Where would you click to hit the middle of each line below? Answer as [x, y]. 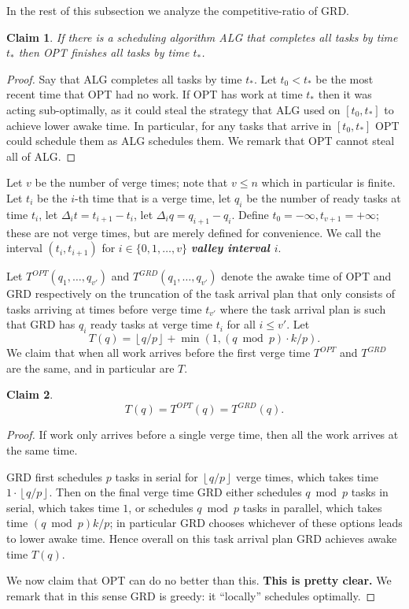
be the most [345, 78]
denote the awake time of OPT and [306, 276]
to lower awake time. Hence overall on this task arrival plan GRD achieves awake [202, 538]
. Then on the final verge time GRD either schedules [175, 492]
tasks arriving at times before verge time [104, 308]
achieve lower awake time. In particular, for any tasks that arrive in [169, 125]
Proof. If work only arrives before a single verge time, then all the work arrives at [203, 434]
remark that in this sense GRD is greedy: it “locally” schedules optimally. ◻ [191, 595]
